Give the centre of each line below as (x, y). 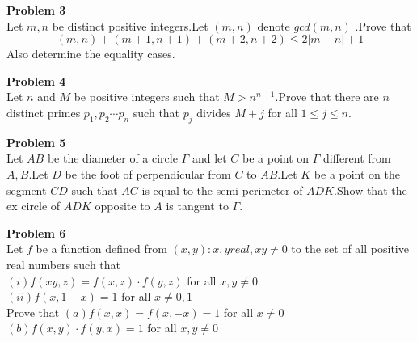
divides (214, 112)
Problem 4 (36, 80)
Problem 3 (36, 10)
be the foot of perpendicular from (148, 173)
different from (357, 158)
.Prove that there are (327, 97)
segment (27, 190)
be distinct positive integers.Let (130, 25)
